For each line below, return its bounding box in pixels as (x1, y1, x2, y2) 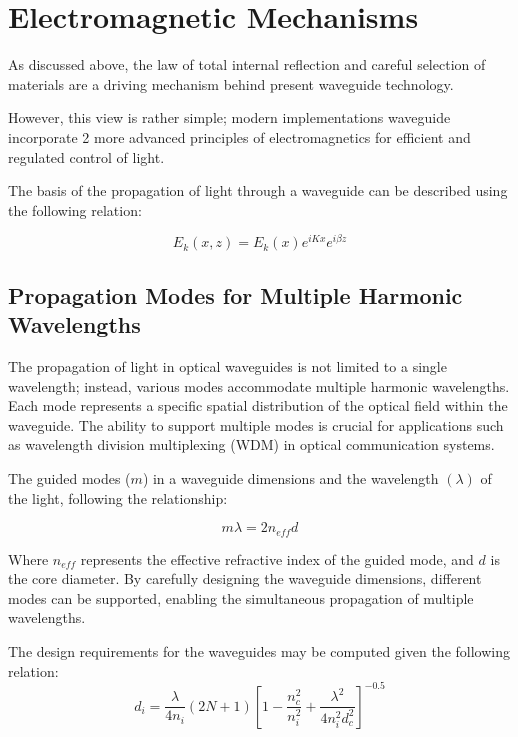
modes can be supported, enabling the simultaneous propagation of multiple (8, 587, 474, 608)
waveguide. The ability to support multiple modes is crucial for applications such (8, 414, 504, 435)
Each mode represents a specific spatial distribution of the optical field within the (8, 395, 508, 416)
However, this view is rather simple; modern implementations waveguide (8, 107, 451, 128)
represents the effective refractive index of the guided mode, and (80, 548, 474, 569)
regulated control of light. (8, 146, 165, 167)
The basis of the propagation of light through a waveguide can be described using (8, 180, 508, 201)
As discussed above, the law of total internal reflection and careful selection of (8, 54, 486, 75)
